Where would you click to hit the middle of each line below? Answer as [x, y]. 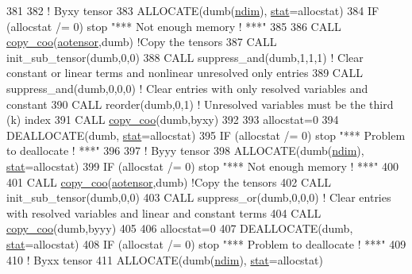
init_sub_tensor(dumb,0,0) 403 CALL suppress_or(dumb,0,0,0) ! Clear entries [199, 197]
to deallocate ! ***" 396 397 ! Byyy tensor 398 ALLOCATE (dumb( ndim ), [185, 151]
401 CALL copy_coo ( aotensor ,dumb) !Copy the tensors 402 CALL [169, 181]
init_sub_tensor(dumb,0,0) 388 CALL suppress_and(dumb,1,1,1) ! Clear [185, 57]
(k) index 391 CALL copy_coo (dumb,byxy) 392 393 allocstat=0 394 [173, 120]
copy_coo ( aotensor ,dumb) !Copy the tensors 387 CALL [142, 42]
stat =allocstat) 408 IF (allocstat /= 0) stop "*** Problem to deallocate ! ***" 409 [206, 243]
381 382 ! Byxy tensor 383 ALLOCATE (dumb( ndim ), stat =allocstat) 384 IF [193, 10]
